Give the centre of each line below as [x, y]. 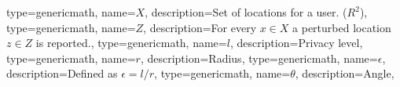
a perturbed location [342, 27]
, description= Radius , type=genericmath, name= [259, 58]
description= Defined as [62, 73]
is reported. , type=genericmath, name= [131, 43]
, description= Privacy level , [296, 43]
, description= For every [200, 27]
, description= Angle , [345, 73]
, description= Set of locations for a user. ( [246, 12]
